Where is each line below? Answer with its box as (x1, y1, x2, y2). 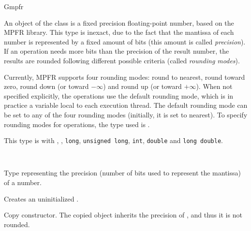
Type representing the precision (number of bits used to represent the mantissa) (4, 168, 241, 178)
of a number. (4, 177, 42, 187)
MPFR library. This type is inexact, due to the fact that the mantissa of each (4, 27, 234, 37)
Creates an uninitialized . (4, 193, 79, 203)
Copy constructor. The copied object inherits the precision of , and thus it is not (4, 210, 242, 220)
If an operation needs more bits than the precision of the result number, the (4, 46, 229, 56)
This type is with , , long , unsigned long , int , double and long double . (4, 135, 223, 145)
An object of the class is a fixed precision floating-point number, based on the (4, 17, 234, 28)
